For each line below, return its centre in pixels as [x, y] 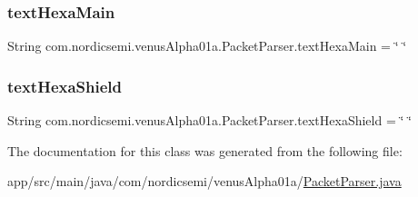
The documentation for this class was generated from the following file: [205, 150]
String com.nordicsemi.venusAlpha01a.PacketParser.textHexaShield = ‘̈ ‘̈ [209, 120]
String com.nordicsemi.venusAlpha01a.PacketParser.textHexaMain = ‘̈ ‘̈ [207, 46]
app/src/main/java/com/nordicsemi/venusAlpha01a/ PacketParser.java [204, 181]
